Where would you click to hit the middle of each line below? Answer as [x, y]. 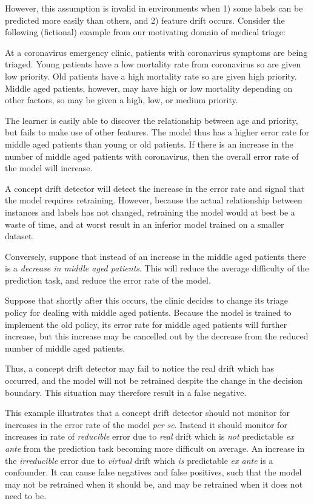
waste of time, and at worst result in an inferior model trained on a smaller [145, 224]
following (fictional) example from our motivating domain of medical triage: [145, 32]
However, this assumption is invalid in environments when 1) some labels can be [154, 8]
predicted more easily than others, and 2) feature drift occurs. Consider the [145, 20]
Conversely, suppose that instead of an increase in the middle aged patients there [155, 256]
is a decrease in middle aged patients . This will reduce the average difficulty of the [157, 268]
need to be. [26, 496]
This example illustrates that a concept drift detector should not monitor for [147, 413]
